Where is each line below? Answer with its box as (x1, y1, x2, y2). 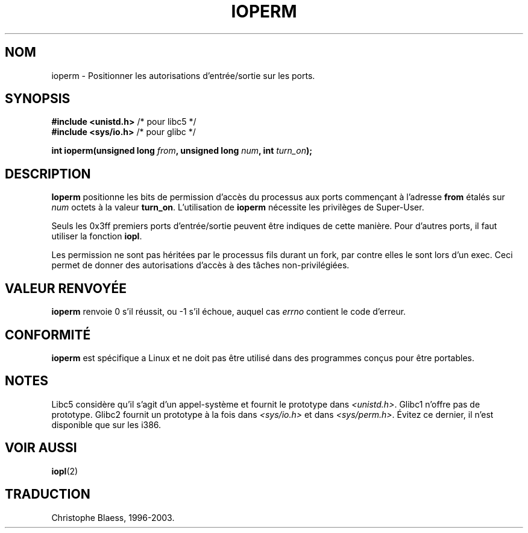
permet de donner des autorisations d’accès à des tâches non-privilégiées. (51, 260, 350, 271)
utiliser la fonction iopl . (51, 231, 142, 242)
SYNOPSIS (5, 91, 71, 107)
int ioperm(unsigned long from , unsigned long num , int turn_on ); (51, 145, 312, 156)
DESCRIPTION (5, 166, 91, 181)
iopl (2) (51, 465, 78, 476)
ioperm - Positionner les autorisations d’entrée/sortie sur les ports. (51, 70, 315, 81)
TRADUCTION (5, 487, 90, 502)
